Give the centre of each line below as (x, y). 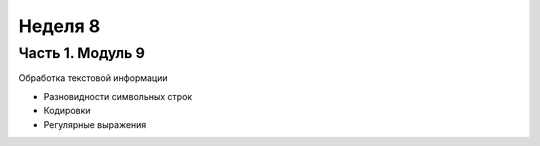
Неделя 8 (59, 26)
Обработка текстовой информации (93, 78)
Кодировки (67, 111)
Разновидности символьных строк (118, 96)
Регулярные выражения (95, 124)
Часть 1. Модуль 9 (81, 53)
